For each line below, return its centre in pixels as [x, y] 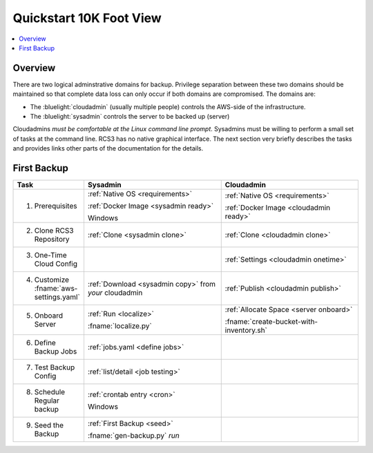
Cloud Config [56, 264]
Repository [52, 240]
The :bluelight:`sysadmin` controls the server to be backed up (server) [130, 117]
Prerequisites [56, 206]
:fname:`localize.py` [119, 326]
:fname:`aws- [56, 289]
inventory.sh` [246, 330]
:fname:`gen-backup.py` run [133, 436]
